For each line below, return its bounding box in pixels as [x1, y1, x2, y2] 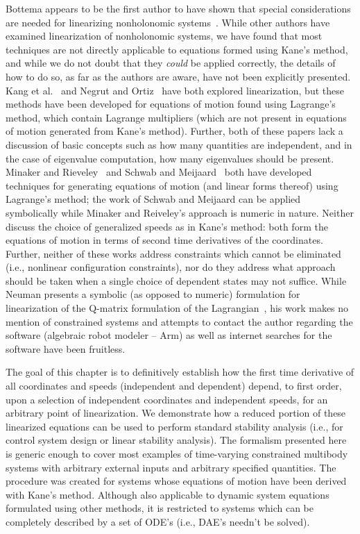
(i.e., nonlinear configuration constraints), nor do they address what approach [6, 260, 336, 274]
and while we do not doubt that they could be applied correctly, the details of [6, 56, 336, 70]
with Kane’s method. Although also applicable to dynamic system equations [6, 487, 329, 501]
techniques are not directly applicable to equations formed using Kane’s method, [6, 42, 348, 56]
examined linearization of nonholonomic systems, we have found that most [6, 28, 323, 43]
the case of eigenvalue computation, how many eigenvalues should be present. [6, 151, 334, 165]
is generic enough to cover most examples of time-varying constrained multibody [6, 447, 348, 460]
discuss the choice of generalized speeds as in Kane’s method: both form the [6, 219, 328, 233]
